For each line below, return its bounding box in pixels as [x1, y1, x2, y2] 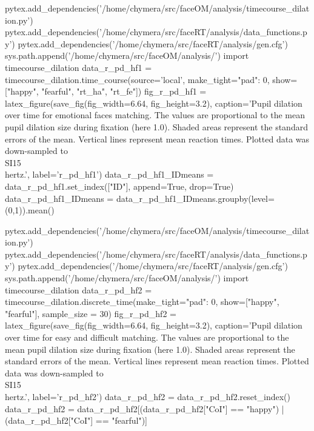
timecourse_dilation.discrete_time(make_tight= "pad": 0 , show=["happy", [5, 295, 279, 308]
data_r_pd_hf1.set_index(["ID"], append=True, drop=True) [5, 179, 234, 192]
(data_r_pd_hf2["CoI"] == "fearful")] [5, 414, 147, 427]
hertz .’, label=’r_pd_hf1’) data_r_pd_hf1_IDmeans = [5, 168, 214, 181]
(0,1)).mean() [5, 204, 55, 216]
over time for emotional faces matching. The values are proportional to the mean [5, 109, 305, 121]
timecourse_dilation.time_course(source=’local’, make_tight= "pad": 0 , [5, 73, 270, 85]
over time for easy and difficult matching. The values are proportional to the [5, 331, 289, 344]
